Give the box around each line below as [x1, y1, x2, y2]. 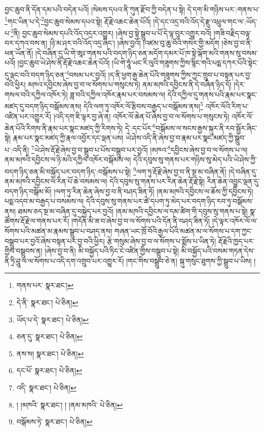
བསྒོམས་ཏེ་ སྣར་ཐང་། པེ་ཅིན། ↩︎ [16, 416, 93, 427]
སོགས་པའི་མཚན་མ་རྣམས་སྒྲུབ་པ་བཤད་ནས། [5, 226, 112, 236]
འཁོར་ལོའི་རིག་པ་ [205, 100, 249, 111]
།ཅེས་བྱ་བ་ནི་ [221, 38, 252, 48]
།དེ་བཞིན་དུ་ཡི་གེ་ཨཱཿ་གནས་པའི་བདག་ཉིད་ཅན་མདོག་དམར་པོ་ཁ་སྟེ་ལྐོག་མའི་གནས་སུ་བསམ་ [35, 47, 258, 58]
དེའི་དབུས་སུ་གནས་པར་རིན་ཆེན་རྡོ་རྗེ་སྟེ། [109, 176, 205, 187]
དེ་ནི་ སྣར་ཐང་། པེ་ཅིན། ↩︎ [16, 297, 79, 308]
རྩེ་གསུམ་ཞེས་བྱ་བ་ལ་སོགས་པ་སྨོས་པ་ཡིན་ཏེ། [107, 235, 216, 246]
